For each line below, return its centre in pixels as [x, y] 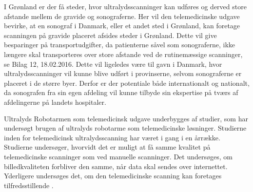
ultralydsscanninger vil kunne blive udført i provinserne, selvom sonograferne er [123, 73]
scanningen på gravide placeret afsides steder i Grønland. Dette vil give [110, 35]
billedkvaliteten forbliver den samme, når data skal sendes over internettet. [116, 166]
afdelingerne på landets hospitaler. [55, 102]
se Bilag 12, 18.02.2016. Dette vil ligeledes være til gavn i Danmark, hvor [113, 64]
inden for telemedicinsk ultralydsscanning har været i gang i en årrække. [112, 137]
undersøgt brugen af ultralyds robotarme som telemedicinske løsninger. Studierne [125, 128]
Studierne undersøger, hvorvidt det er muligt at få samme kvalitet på [107, 147]
